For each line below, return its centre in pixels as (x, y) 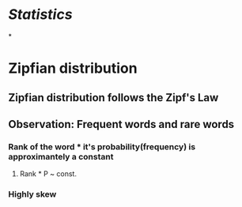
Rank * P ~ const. (48, 174)
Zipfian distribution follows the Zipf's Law (113, 98)
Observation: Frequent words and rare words (121, 124)
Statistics (40, 15)
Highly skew (32, 194)
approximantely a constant (61, 156)
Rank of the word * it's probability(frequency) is (102, 146)
